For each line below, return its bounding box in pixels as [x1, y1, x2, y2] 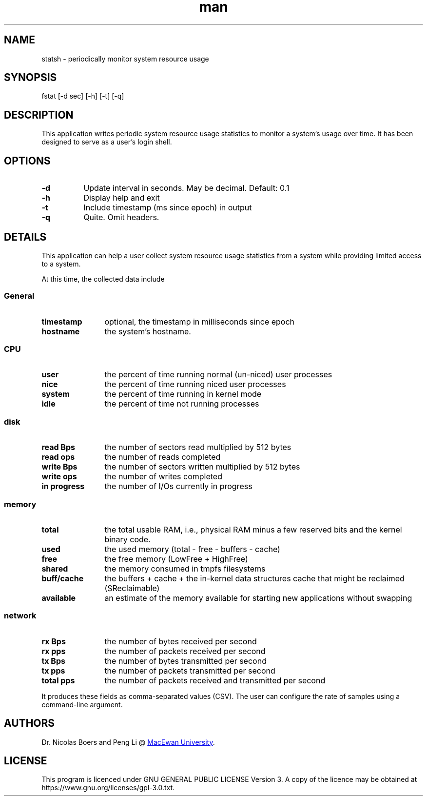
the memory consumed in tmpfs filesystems [104, 563, 266, 574]
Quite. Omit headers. [83, 212, 159, 223]
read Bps [41, 442, 75, 452]
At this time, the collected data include [41, 274, 165, 283]
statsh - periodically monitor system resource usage [41, 54, 209, 63]
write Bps [41, 462, 78, 472]
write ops [41, 472, 77, 482]
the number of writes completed [104, 472, 222, 482]
